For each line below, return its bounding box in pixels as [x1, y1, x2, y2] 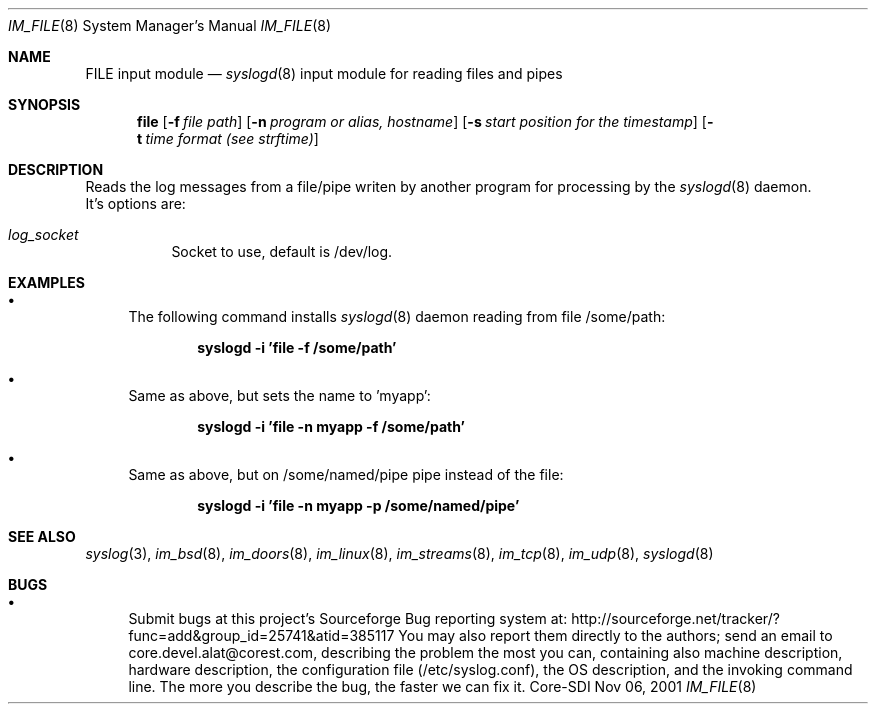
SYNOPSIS [8, 96, 81, 113]
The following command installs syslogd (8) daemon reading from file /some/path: [128, 308, 666, 325]
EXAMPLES [8, 274, 85, 291]
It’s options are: [85, 195, 186, 212]
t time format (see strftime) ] [137, 130, 319, 147]
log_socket [8, 226, 79, 243]
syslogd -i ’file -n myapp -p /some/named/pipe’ [197, 497, 520, 514]
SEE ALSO [8, 528, 76, 545]
